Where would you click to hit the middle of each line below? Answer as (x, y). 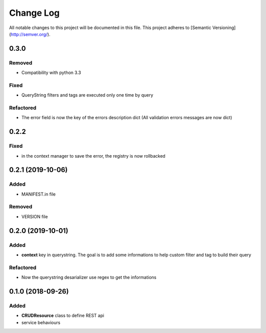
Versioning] (224, 28)
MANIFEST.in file (39, 194)
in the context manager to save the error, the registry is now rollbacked (93, 156)
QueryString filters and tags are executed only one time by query (87, 95)
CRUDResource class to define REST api (63, 316)
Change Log (34, 13)
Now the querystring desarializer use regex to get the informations (89, 277)
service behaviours (41, 322)
